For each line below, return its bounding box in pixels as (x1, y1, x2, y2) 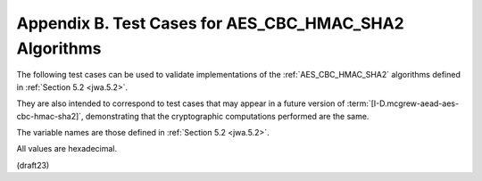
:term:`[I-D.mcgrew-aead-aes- (346, 98, 460, 109)
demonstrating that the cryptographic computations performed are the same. (85, 111, 370, 121)
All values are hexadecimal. (16, 144, 118, 154)
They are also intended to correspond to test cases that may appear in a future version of (16, 98, 345, 109)
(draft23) (16, 160, 50, 170)
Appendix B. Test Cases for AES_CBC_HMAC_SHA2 (16, 13, 405, 33)
